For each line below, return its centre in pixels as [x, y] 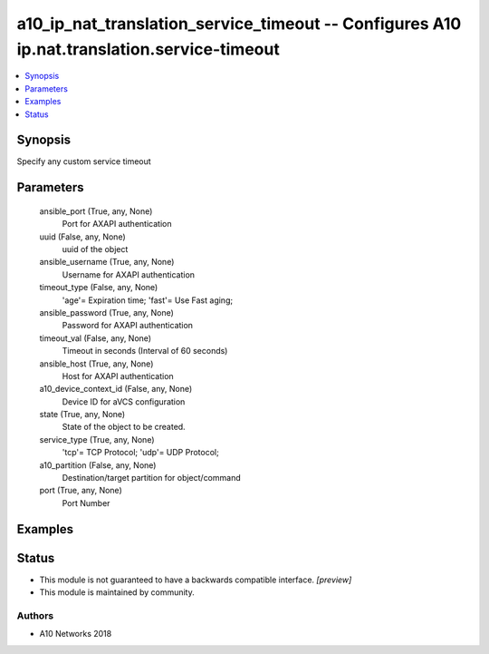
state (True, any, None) [82, 415]
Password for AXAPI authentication [128, 326]
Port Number [86, 503]
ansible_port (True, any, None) [96, 211]
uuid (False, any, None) [82, 237]
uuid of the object [95, 249]
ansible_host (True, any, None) [96, 364]
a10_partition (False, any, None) [98, 465]
